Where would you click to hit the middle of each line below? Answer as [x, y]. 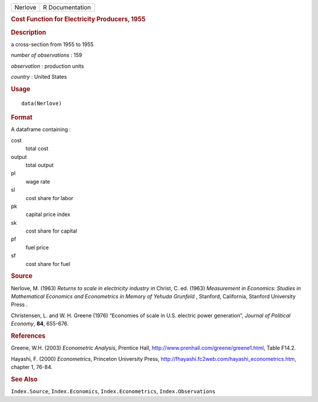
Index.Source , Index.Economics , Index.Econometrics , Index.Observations [113, 391]
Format [21, 118]
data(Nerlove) [42, 103]
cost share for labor [49, 198]
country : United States [39, 77]
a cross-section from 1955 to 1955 [52, 44]
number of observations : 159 [47, 55]
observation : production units [47, 66]
